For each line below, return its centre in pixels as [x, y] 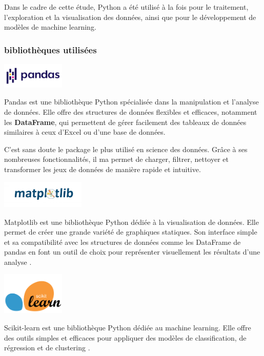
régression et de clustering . [47, 348]
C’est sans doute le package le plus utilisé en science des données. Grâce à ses [126, 149]
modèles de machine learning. [50, 27]
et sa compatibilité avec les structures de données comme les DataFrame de [123, 242]
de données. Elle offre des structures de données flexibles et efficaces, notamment [131, 112]
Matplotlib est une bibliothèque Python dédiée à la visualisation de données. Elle [131, 222]
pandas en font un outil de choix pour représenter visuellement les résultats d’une [132, 252]
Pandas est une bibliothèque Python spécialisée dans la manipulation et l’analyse [131, 102]
